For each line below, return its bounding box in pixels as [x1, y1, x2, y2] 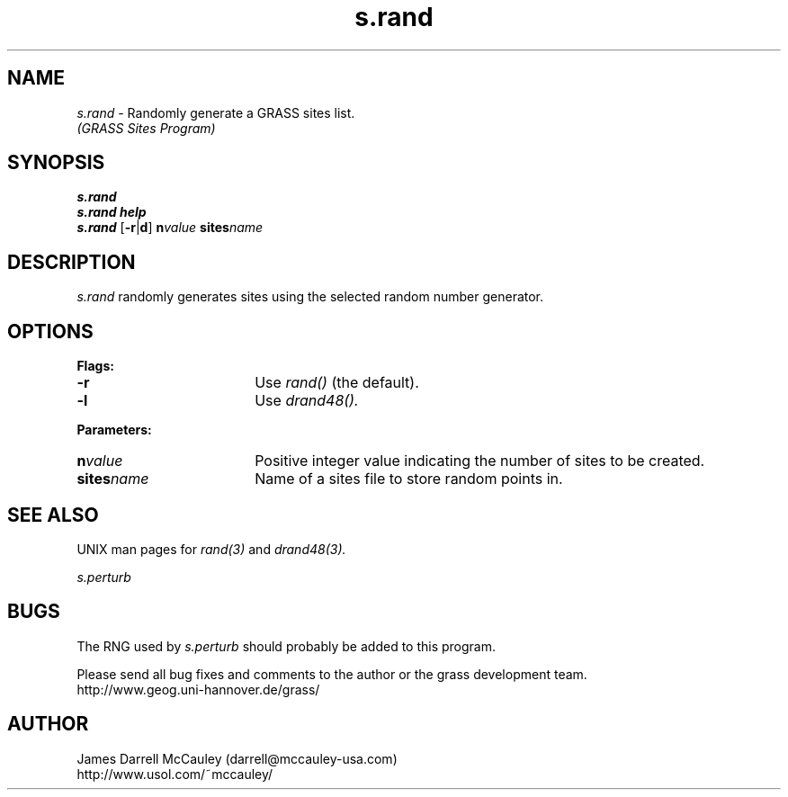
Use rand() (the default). [255, 373, 419, 392]
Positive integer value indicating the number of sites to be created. [255, 452, 705, 470]
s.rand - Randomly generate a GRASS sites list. [76, 104, 355, 121]
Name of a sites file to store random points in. [255, 470, 563, 488]
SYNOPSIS [7, 151, 105, 175]
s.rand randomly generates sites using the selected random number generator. [76, 289, 544, 305]
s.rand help [76, 204, 147, 220]
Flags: [76, 358, 114, 374]
